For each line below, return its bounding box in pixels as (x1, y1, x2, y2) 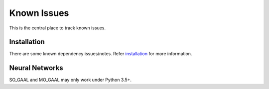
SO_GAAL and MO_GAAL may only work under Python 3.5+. (9, 77, 132, 83)
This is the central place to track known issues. (9, 25, 106, 31)
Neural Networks (9, 64, 63, 72)
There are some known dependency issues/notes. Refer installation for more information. (9, 51, 192, 57)
